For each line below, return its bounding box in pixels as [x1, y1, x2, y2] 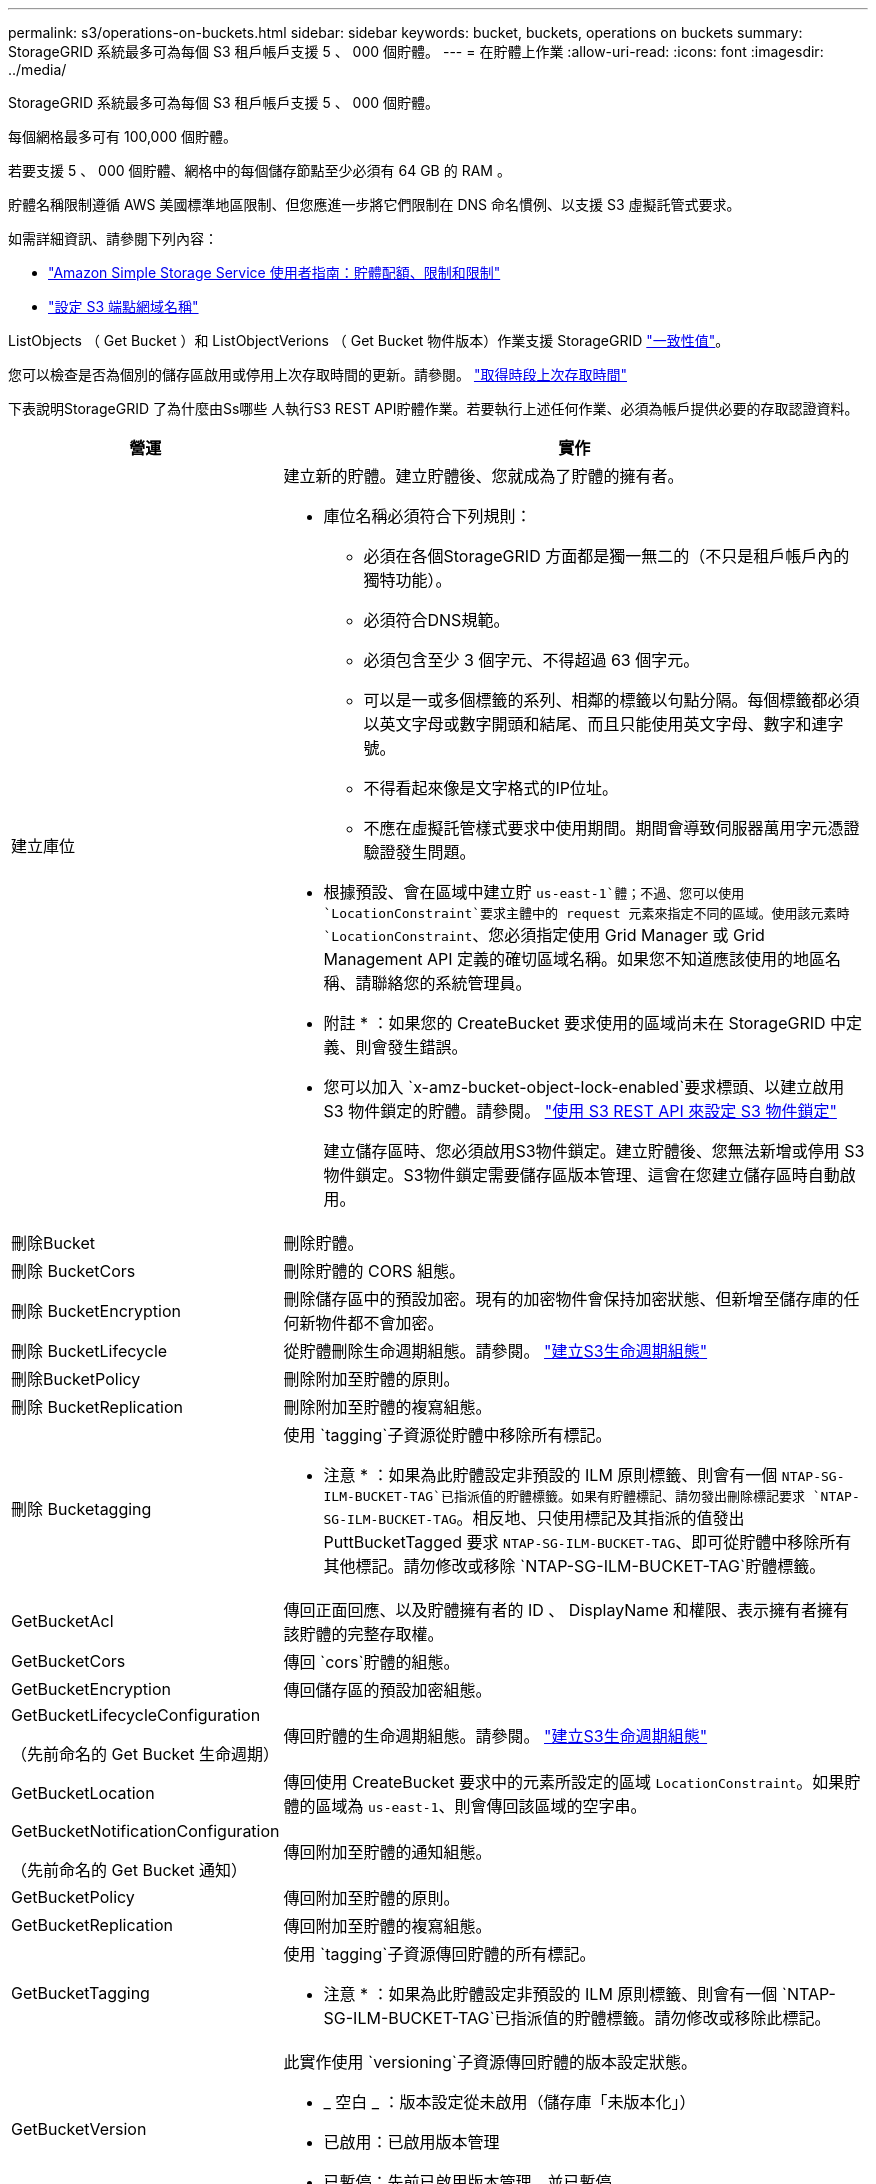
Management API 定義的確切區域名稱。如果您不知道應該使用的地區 [323, 949, 826, 969]
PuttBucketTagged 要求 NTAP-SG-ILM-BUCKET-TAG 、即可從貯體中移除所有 [323, 1532, 852, 1552]
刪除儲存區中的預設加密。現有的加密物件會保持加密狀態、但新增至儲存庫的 [283, 1289, 844, 1309]
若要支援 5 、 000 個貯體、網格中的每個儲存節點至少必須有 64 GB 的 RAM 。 [8, 162, 511, 179]
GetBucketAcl [11, 1611, 114, 1631]
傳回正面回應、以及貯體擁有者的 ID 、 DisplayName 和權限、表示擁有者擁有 [283, 1600, 850, 1620]
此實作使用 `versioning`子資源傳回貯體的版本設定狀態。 [283, 2052, 697, 2072]
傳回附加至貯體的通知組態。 [283, 1842, 492, 1862]
